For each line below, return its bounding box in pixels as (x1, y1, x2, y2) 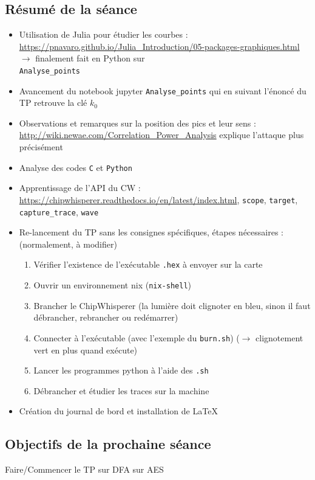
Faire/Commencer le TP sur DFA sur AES (5, 463, 164, 476)
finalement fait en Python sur (35, 52, 145, 64)
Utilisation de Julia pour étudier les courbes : (19, 28, 188, 41)
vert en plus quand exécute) (33, 343, 138, 356)
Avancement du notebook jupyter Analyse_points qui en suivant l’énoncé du (19, 84, 307, 97)
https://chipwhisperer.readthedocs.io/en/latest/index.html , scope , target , (19, 193, 298, 206)
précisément (19, 141, 63, 153)
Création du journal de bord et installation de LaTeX (19, 405, 218, 417)
